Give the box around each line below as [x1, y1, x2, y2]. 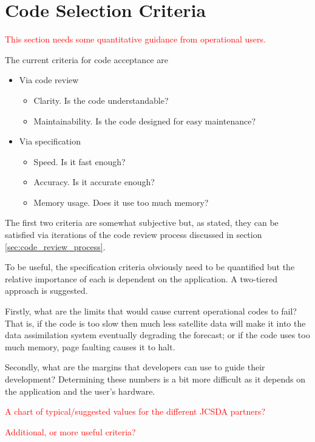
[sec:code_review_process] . [5, 240, 106, 253]
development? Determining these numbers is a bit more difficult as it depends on [5, 373, 305, 385]
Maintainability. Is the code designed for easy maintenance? [33, 114, 256, 127]
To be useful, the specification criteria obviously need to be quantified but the [5, 260, 295, 273]
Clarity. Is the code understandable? [33, 93, 169, 106]
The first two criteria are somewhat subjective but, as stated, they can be [5, 216, 279, 229]
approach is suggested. [5, 284, 88, 297]
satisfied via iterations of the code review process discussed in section [5, 228, 262, 241]
